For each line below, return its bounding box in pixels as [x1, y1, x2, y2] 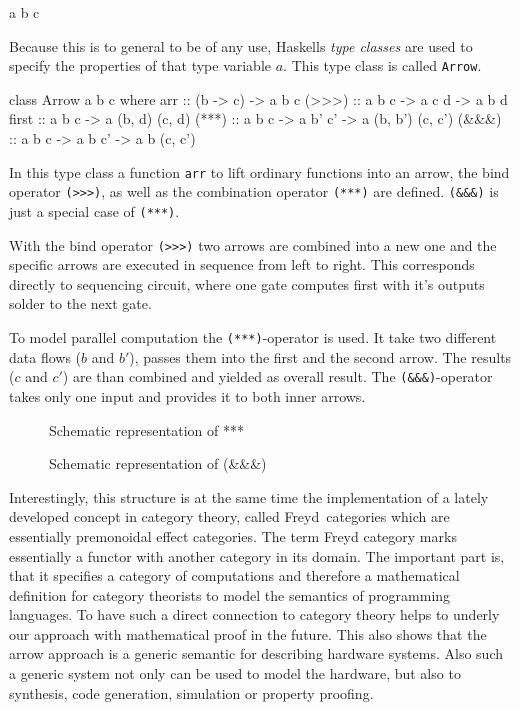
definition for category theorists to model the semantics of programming [9, 584, 451, 605]
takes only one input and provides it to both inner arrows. [9, 385, 366, 406]
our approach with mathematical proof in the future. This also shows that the [9, 623, 487, 644]
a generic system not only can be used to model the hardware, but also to [9, 663, 461, 684]
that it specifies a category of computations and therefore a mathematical [9, 565, 460, 586]
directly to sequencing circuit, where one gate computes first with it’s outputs [9, 273, 485, 294]
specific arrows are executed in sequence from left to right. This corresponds [9, 254, 475, 275]
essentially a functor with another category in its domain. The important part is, [9, 545, 505, 566]
